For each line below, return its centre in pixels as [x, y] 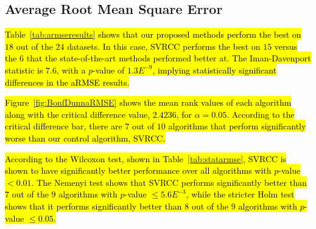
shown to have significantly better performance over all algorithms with [138, 170]
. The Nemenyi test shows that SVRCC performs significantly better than [169, 182]
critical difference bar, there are [64, 126]
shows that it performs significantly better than [93, 206]
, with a [71, 70]
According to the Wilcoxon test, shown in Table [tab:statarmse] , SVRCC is [146, 158]
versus [286, 46]
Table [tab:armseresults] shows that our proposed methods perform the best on [153, 34]
